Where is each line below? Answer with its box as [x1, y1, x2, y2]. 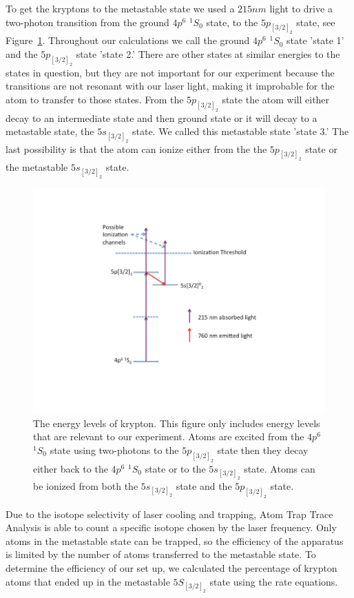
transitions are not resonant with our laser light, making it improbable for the [6, 79, 335, 93]
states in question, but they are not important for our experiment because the [6, 65, 335, 79]
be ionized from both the [33, 478, 138, 493]
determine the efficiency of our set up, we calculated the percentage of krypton [6, 560, 337, 575]
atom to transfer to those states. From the [6, 92, 184, 106]
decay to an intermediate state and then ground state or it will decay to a [6, 110, 317, 125]
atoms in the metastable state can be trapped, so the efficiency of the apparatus [6, 533, 344, 548]
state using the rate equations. [209, 574, 338, 588]
